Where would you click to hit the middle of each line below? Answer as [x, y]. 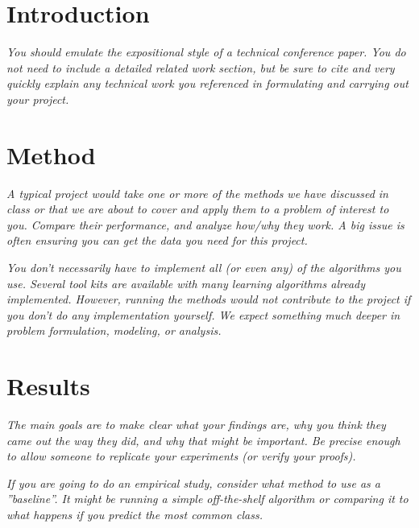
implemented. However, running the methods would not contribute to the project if [209, 299]
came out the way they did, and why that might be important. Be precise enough [203, 440]
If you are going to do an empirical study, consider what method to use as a [193, 483]
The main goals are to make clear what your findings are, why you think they [196, 425]
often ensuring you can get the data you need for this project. [157, 240]
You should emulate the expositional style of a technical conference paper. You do [206, 52]
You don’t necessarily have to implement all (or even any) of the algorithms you [204, 267]
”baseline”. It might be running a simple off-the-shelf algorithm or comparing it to [207, 499]
